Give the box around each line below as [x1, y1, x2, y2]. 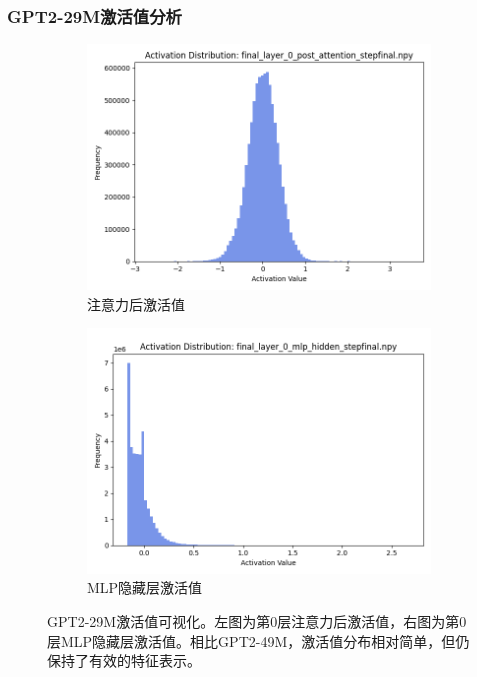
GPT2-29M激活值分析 [7, 3, 182, 28]
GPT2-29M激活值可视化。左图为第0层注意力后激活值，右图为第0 [47, 611, 467, 631]
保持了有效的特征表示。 [47, 650, 201, 671]
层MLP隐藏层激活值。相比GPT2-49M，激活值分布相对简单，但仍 [47, 630, 470, 651]
